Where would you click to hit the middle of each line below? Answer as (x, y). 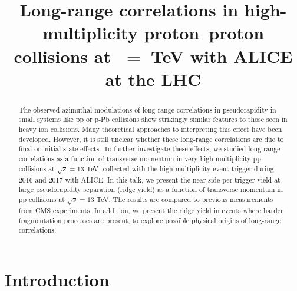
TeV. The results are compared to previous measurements (185, 199)
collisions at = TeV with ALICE (153, 56)
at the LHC (153, 79)
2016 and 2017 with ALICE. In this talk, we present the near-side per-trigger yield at (149, 179)
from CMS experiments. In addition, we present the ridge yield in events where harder (151, 210)
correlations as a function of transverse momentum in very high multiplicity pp (140, 159)
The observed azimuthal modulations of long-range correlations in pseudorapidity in (147, 109)
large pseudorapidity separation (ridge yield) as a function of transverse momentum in (151, 189)
